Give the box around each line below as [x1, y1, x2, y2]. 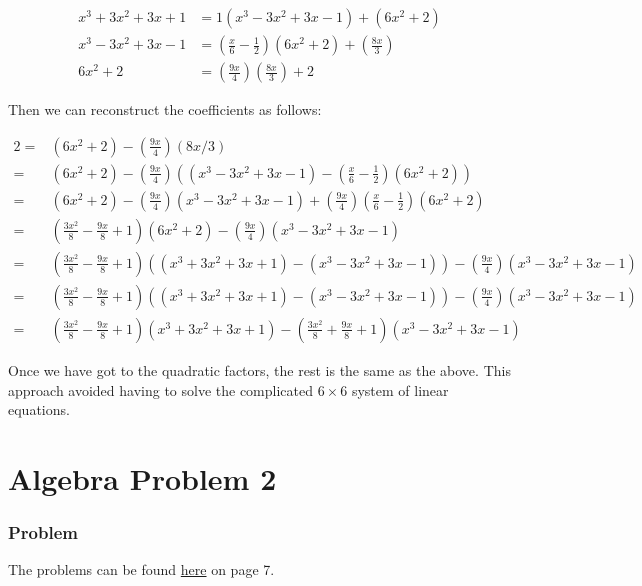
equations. [8, 399, 70, 420]
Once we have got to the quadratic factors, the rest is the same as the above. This [8, 359, 511, 380]
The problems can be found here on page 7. [8, 559, 275, 580]
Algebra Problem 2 [8, 457, 277, 498]
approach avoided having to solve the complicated [8, 379, 314, 400]
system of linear [351, 379, 449, 400]
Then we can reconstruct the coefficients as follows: [8, 99, 322, 120]
